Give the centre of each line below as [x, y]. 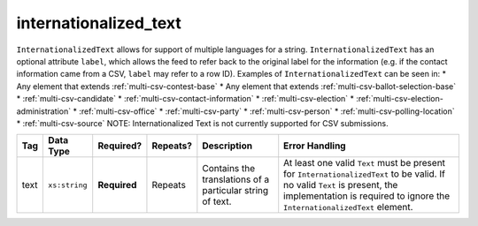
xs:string [68, 185]
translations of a [236, 179]
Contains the [229, 169]
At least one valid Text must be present [365, 163]
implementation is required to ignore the [367, 196]
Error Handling [315, 146]
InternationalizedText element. [348, 207]
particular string [235, 191]
